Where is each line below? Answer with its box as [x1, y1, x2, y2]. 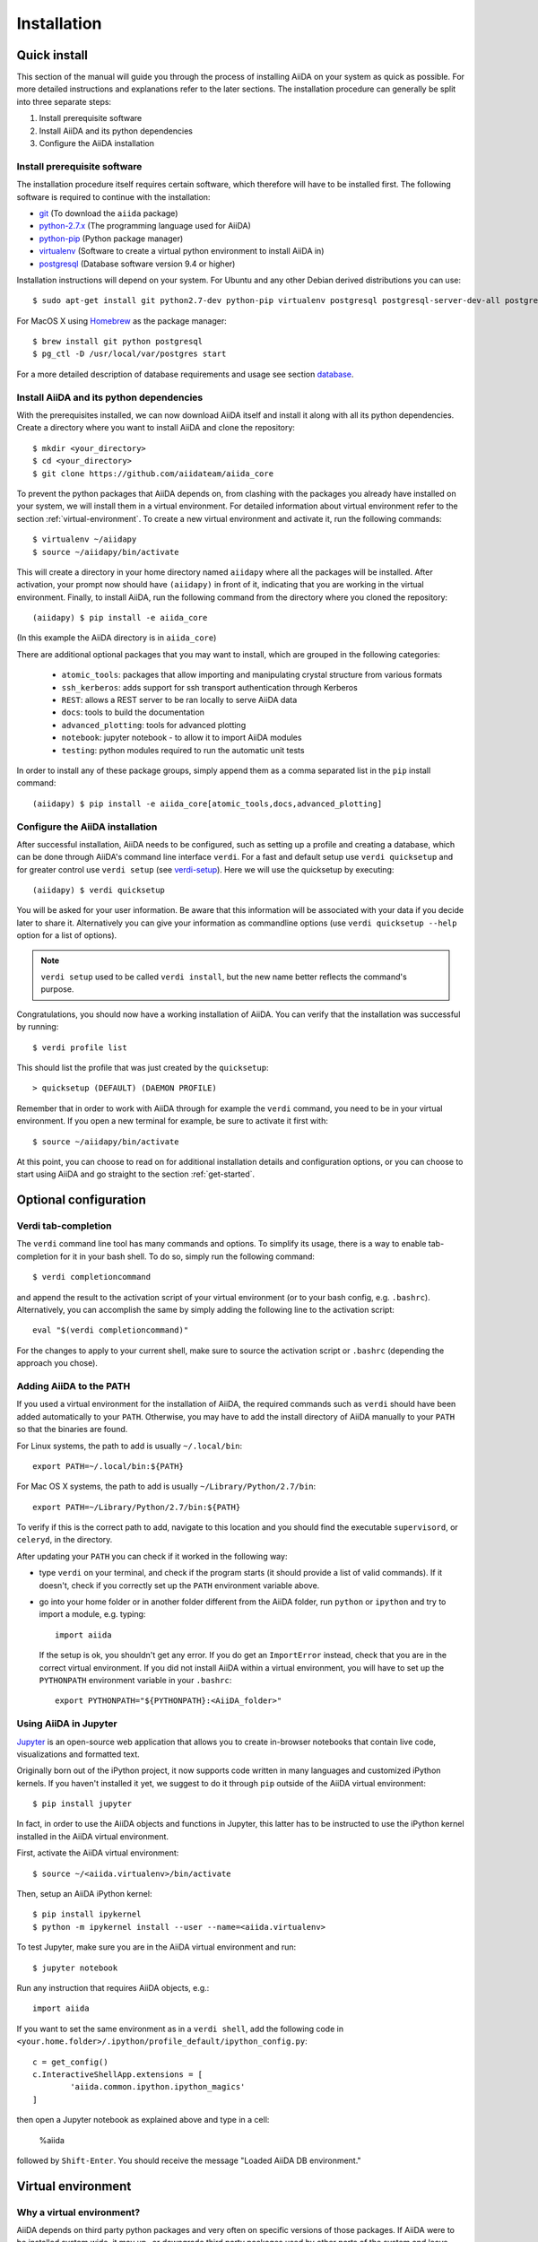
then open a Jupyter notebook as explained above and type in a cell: [16, 2115, 270, 2125]
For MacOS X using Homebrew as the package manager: [16, 315, 228, 326]
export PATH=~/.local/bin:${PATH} [32, 1461, 184, 1471]
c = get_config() [32, 2056, 108, 2067]
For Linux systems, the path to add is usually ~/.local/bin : [16, 1440, 243, 1451]
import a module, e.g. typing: [39, 1609, 146, 1620]
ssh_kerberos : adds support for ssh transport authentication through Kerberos [61, 682, 358, 692]
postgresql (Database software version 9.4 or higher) [39, 258, 236, 269]
